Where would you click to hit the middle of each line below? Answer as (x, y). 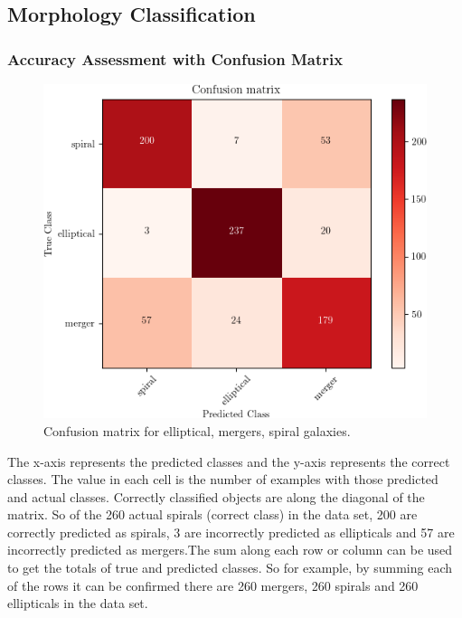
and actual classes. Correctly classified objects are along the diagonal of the (216, 496)
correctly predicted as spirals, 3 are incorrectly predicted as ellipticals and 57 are (231, 532)
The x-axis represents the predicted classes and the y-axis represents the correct (229, 461)
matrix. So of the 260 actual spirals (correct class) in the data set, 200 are (212, 514)
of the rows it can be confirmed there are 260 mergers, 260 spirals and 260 (213, 585)
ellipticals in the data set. (78, 603)
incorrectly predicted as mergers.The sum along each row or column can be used (230, 550)
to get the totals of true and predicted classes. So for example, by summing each (230, 568)
